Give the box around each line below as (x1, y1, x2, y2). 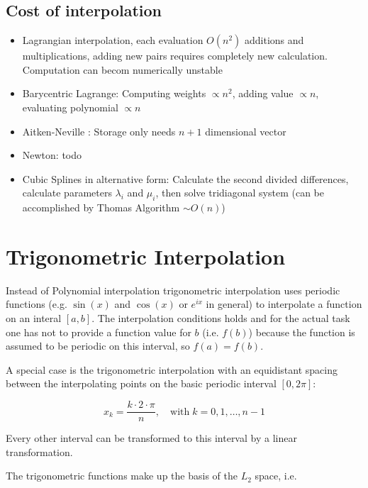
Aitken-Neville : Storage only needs (22, 123, 176, 138)
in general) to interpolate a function (206, 296, 362, 311)
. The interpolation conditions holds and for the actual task (91, 311, 350, 326)
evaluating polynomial (22, 99, 118, 114)
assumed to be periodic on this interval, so (6, 338, 190, 353)
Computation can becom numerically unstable (22, 62, 223, 77)
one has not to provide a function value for (6, 324, 191, 339)
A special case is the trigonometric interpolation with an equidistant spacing (6, 362, 338, 377)
